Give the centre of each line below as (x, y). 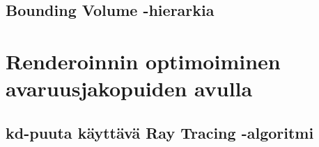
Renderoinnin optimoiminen (143, 61)
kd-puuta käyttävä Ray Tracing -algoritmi (160, 132)
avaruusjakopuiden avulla (129, 88)
